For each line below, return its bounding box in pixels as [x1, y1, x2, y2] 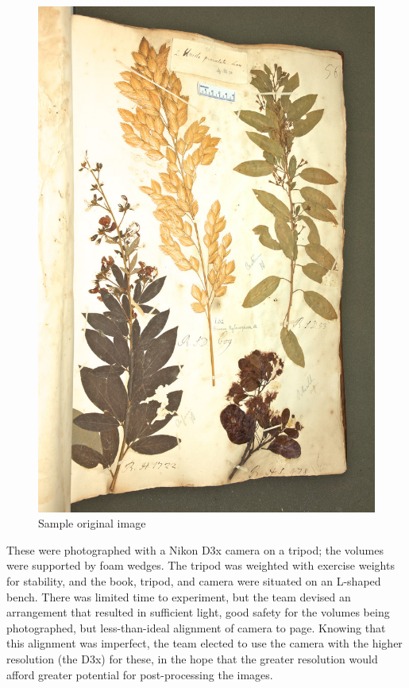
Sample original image [38, 515, 146, 531]
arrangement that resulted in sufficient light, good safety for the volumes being [6, 604, 390, 620]
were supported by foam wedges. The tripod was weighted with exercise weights [6, 557, 395, 574]
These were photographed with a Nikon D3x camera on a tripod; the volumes [6, 541, 384, 558]
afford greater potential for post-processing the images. [6, 666, 273, 682]
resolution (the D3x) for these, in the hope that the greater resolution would [6, 650, 378, 667]
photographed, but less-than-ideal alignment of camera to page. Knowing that [6, 619, 386, 636]
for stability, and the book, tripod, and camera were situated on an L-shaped [6, 572, 381, 589]
